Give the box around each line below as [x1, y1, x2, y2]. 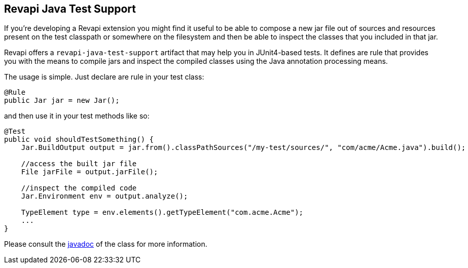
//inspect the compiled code [21, 184, 137, 193]
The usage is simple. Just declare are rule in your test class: [4, 72, 204, 82]
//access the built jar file [21, 160, 137, 168]
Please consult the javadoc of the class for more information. [4, 240, 207, 249]
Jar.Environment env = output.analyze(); [21, 192, 188, 201]
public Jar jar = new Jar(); [4, 96, 120, 105]
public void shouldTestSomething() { [4, 135, 154, 144]
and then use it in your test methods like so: [4, 111, 150, 121]
